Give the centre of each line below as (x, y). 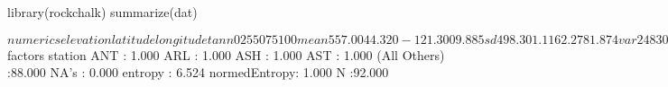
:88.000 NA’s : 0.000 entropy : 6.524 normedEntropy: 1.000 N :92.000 (198, 72)
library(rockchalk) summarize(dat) (102, 12)
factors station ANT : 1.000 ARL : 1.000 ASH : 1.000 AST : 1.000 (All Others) (226, 54)
